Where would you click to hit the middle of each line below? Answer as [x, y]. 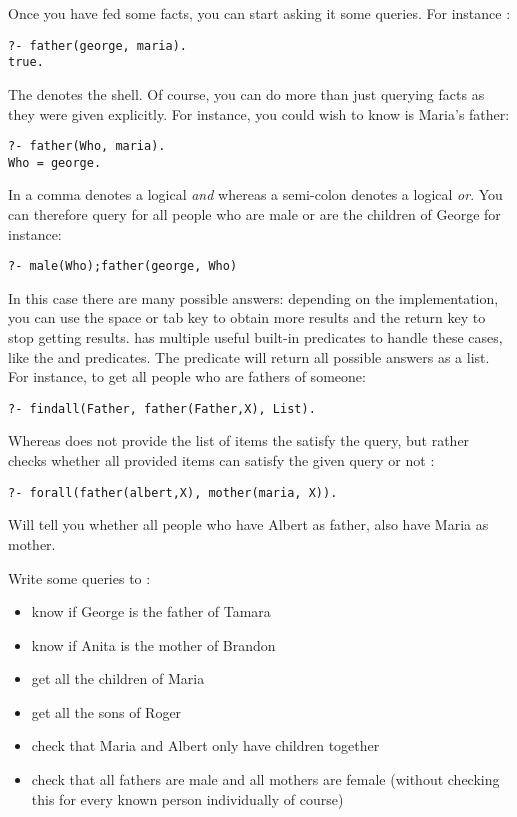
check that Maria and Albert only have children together [205, 745]
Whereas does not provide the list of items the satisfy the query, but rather [239, 440]
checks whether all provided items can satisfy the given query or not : [221, 460]
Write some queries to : [79, 577]
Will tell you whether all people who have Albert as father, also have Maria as [248, 524]
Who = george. [55, 162]
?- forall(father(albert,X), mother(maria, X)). [173, 492]
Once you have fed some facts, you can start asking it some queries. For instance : [259, 13]
